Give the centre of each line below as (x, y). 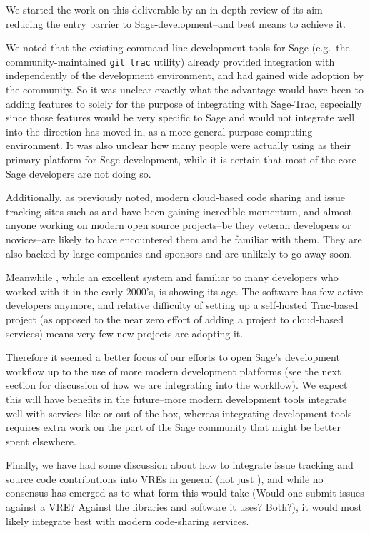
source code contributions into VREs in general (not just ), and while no (165, 478)
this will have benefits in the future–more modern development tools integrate (176, 399)
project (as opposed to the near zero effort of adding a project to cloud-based (175, 319)
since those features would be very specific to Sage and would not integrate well (180, 117)
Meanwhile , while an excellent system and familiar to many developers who (172, 277)
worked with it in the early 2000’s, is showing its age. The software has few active (185, 291)
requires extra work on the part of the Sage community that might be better (173, 427)
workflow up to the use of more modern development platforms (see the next (174, 371)
